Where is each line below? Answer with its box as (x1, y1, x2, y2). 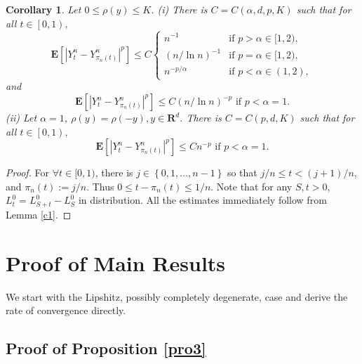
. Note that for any (210, 178, 293, 193)
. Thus (86, 178, 114, 193)
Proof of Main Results (6, 248, 226, 277)
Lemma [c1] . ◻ (6, 207, 72, 221)
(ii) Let (6, 110, 37, 125)
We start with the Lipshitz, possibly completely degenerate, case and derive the (6, 289, 348, 304)
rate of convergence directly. (6, 303, 126, 318)
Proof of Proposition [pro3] (6, 337, 206, 359)
